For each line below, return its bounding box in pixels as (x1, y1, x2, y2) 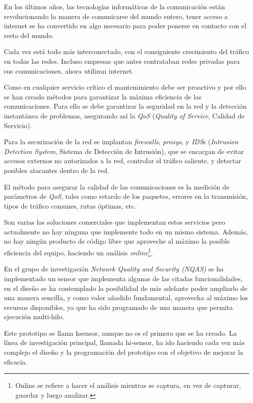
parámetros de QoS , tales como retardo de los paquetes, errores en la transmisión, (4, 191, 248, 201)
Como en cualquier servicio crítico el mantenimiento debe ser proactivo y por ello (4, 82, 246, 92)
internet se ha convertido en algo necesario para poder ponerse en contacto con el (4, 20, 247, 31)
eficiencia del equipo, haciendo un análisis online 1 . (4, 246, 153, 257)
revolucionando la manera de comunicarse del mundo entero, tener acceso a (4, 11, 228, 21)
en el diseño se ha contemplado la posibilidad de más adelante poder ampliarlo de (4, 283, 248, 293)
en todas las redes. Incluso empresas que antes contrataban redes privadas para (4, 56, 240, 66)
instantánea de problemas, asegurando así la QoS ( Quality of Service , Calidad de (4, 110, 245, 120)
